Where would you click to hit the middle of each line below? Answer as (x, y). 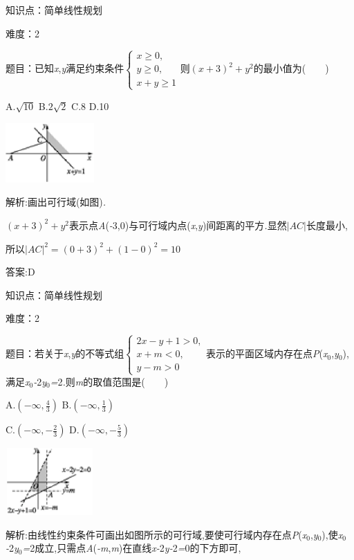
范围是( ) (140, 381)
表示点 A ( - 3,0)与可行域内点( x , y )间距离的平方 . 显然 (178, 225)
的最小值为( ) (291, 68)
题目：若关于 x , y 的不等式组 (65, 353)
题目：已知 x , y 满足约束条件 (65, 68)
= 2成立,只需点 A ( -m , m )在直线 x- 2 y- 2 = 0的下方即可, (132, 548)
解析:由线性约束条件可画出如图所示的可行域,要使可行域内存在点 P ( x (156, 534)
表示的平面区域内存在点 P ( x (267, 353)
